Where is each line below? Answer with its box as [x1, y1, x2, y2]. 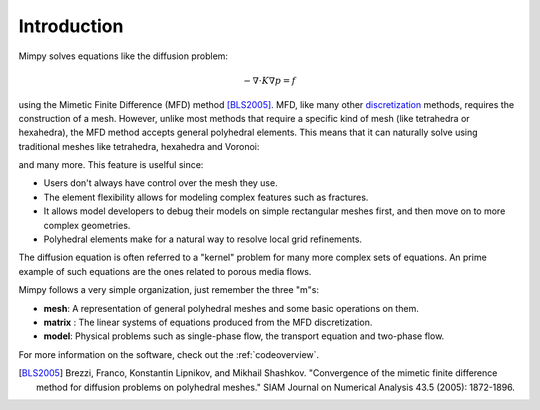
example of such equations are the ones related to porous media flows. [18, 265, 312, 277]
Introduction [18, 15, 124, 37]
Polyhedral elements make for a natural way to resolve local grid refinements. [43, 233, 363, 245]
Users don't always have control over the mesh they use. [43, 177, 279, 189]
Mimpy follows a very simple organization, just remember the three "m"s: [18, 284, 320, 296]
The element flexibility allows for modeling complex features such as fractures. [43, 191, 369, 203]
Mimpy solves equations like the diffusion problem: [18, 50, 229, 62]
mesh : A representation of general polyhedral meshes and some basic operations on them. [43, 302, 419, 314]
